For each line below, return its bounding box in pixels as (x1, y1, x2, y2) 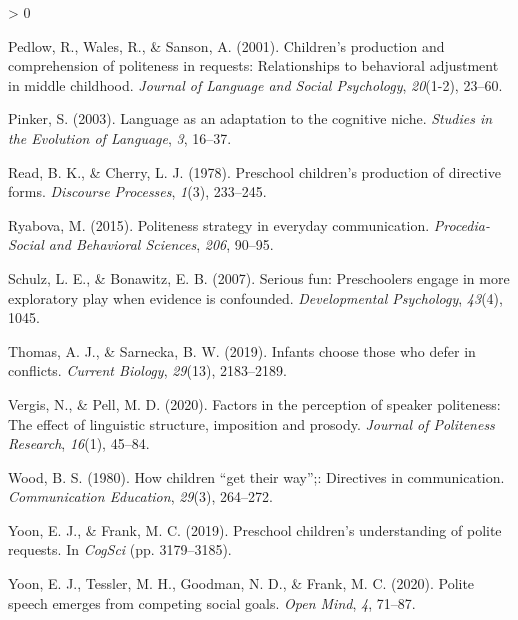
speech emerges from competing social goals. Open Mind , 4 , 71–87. (8, 592, 416, 613)
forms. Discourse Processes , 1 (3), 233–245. (8, 181, 267, 202)
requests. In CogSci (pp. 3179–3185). (8, 539, 232, 560)
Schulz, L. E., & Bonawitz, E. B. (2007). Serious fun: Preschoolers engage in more (8, 267, 510, 288)
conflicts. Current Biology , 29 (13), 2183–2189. (8, 360, 287, 381)
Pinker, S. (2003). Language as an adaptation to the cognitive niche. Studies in (8, 108, 493, 129)
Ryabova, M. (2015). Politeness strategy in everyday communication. (8, 214, 430, 235)
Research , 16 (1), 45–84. (8, 433, 150, 454)
